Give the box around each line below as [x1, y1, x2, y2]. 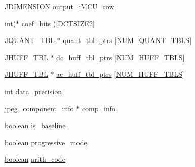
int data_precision [5, 86, 62, 96]
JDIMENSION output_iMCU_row [5, 1, 114, 11]
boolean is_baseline [5, 120, 66, 131]
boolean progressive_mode [5, 137, 87, 147]
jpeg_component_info [5, 103, 74, 113]
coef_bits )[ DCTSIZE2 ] [21, 18, 95, 28]
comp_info [82, 103, 115, 113]
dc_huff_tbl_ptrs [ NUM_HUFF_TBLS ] [56, 52, 185, 62]
